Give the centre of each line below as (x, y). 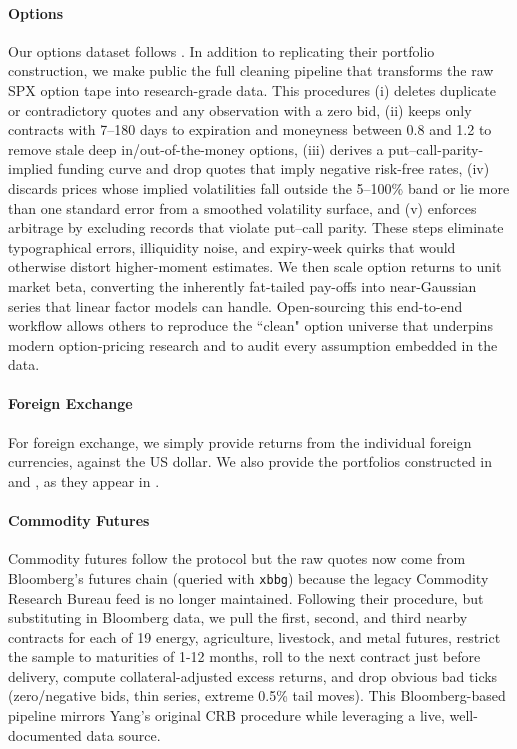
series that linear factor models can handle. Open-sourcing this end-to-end (235, 305)
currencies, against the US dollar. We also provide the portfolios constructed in (250, 461)
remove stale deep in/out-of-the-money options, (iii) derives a (196, 148)
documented (45, 734)
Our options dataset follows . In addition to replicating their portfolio (221, 50)
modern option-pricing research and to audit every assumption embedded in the (253, 344)
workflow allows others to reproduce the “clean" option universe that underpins (250, 325)
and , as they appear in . (84, 480)
